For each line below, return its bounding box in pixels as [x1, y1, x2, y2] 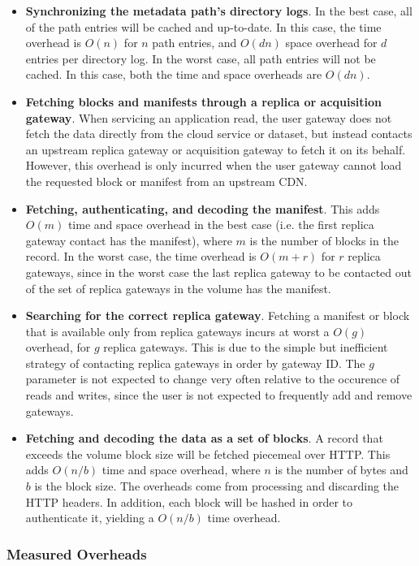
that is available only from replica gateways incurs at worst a [25, 322, 330, 339]
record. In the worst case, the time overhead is [25, 248, 257, 265]
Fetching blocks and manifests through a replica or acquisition [25, 93, 382, 110]
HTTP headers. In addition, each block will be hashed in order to [25, 493, 353, 510]
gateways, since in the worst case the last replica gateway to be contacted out [25, 263, 412, 280]
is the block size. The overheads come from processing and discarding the [34, 477, 400, 495]
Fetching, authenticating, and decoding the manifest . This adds [25, 200, 380, 217]
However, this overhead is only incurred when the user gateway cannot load [25, 157, 402, 174]
